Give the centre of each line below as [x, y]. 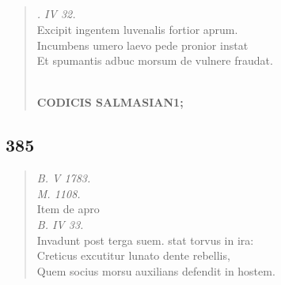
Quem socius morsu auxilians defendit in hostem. [156, 270]
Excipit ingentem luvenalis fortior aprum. [137, 29]
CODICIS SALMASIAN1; [110, 102]
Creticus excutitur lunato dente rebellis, [133, 255]
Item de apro [68, 209]
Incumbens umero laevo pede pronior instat [142, 45]
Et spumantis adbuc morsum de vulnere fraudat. [155, 60]
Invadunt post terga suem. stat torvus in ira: [145, 240]
